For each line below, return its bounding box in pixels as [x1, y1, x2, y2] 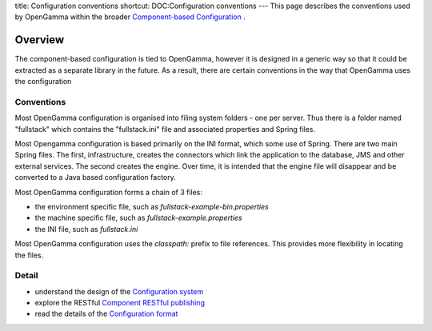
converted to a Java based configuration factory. [14, 173, 176, 182]
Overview [14, 33, 65, 47]
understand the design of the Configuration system [34, 286, 204, 296]
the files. [14, 250, 44, 260]
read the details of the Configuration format [34, 309, 178, 319]
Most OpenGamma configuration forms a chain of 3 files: [14, 187, 203, 197]
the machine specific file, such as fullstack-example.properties [34, 213, 243, 223]
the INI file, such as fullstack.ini [34, 224, 138, 233]
